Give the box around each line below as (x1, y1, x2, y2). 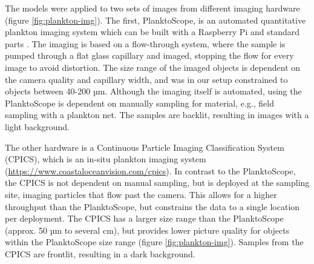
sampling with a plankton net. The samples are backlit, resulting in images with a (5, 108, 309, 121)
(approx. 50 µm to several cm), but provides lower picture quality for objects (5, 223, 290, 236)
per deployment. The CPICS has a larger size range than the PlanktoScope (5, 212, 284, 225)
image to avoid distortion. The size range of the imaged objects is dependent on (5, 61, 301, 73)
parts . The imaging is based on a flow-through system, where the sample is (5, 37, 286, 50)
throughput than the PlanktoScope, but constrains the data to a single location (5, 200, 300, 213)
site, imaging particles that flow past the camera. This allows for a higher (5, 188, 277, 200)
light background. (5, 120, 70, 133)
